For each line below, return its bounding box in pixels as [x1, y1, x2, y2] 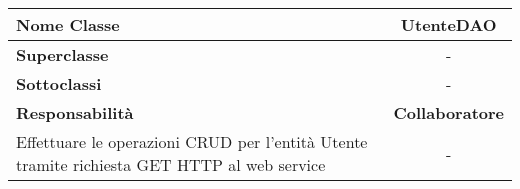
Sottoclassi [16, 72, 102, 95]
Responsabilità [16, 101, 134, 124]
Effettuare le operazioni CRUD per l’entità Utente [16, 130, 368, 153]
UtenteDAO [400, 13, 497, 36]
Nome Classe [16, 13, 120, 36]
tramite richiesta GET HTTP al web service [16, 153, 326, 176]
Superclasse [16, 43, 109, 66]
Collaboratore [393, 101, 504, 124]
